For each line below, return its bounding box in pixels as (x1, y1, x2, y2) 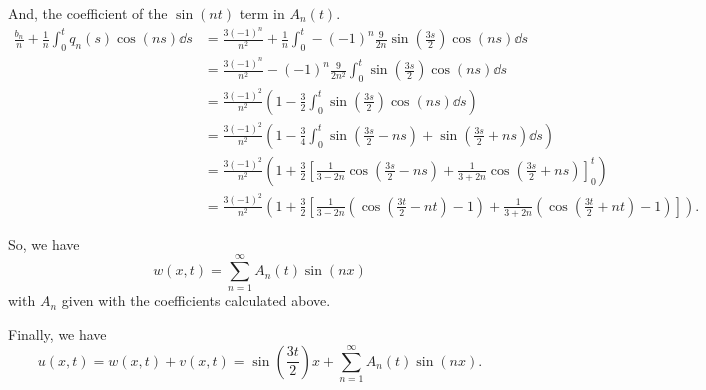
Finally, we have (8, 324, 107, 345)
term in (239, 3, 285, 23)
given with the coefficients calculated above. (61, 290, 331, 311)
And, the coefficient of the (8, 3, 168, 23)
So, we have (8, 233, 80, 254)
